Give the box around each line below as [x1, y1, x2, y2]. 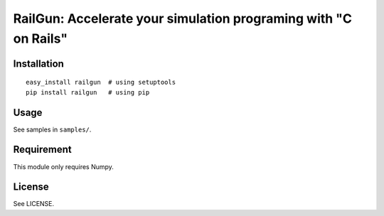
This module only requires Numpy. [13, 162, 114, 171]
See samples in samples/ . [13, 125, 92, 134]
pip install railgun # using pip [26, 88, 150, 96]
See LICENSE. [13, 200, 55, 208]
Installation [13, 58, 64, 70]
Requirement [13, 144, 73, 156]
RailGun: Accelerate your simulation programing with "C [13, 11, 352, 26]
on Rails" [13, 31, 68, 46]
